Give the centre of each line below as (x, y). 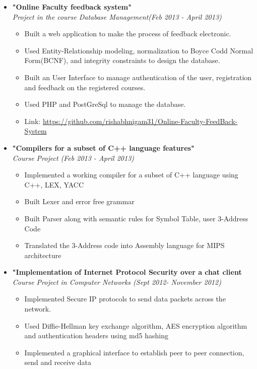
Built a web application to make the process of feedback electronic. (128, 34)
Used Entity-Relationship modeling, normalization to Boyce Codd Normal (139, 50)
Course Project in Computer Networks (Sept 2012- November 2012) (117, 282)
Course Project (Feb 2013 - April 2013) (73, 158)
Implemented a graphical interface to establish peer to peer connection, (134, 352)
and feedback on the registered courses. (85, 87)
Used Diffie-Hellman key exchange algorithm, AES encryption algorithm (136, 325)
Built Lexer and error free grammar (79, 201)
